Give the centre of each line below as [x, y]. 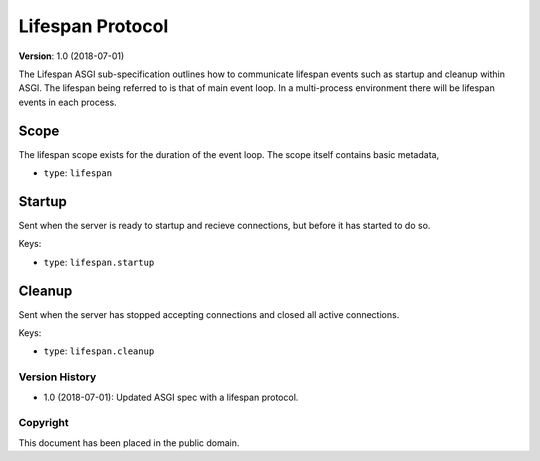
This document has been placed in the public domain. [129, 442]
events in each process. [67, 102]
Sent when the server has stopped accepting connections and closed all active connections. [209, 314]
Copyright [43, 423]
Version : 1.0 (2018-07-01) [71, 56]
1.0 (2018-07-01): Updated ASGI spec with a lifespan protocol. [171, 397]
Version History [57, 377]
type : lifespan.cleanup [99, 351]
